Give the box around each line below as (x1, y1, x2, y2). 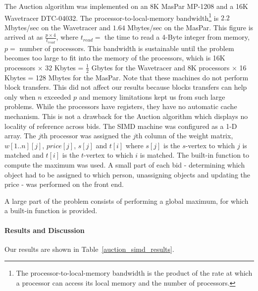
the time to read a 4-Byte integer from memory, (104, 32, 250, 42)
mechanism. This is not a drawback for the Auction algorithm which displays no (4, 111, 248, 121)
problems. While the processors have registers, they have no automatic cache (4, 101, 237, 112)
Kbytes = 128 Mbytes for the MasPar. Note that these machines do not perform (4, 72, 249, 82)
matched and (4, 150, 44, 160)
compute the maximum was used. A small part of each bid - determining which (4, 160, 245, 170)
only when (4, 91, 36, 102)
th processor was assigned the (41, 130, 131, 141)
